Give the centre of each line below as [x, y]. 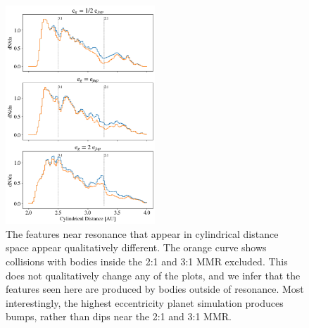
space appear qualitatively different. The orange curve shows [136, 247]
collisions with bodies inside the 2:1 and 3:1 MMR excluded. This [147, 261]
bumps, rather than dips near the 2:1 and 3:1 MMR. [119, 316]
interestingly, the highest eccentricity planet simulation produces [145, 302]
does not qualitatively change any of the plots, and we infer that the [153, 275]
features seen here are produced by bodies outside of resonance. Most [155, 289]
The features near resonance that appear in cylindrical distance [142, 233]
